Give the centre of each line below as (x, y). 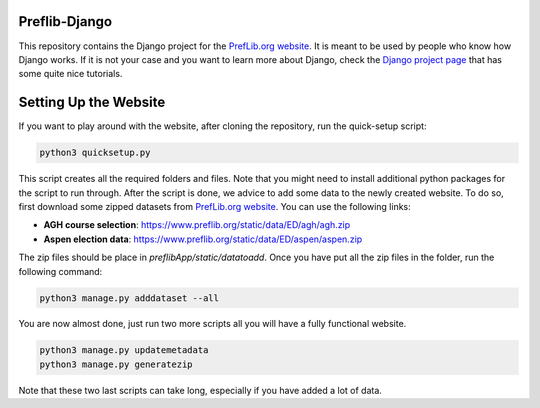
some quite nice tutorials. (70, 74)
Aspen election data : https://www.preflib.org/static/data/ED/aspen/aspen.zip (203, 239)
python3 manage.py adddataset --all (129, 298)
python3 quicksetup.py (95, 153)
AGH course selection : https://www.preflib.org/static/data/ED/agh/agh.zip (197, 225)
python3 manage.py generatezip (116, 364)
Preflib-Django (65, 21)
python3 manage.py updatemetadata (124, 350)
